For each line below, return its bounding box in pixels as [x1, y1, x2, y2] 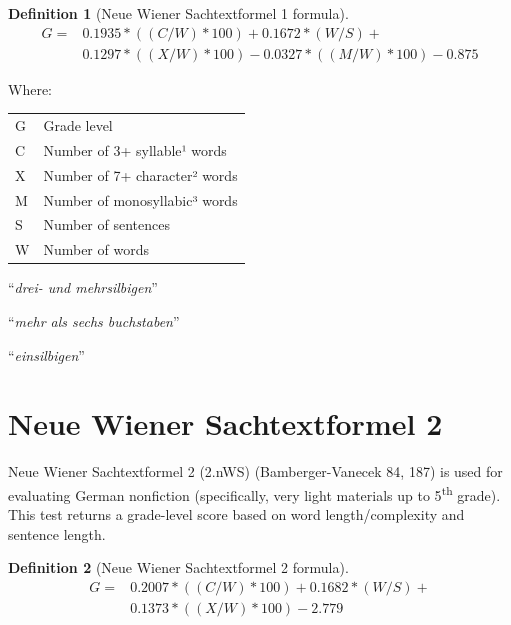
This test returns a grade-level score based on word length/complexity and [8, 504, 465, 525]
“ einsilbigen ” [8, 344, 85, 365]
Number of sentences [43, 214, 170, 235]
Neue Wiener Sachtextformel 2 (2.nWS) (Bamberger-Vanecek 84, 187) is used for [8, 461, 503, 482]
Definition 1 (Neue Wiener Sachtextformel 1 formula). [8, 3, 349, 23]
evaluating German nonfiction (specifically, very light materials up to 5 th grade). [8, 481, 501, 505]
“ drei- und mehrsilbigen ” [8, 277, 158, 298]
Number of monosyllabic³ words [43, 189, 238, 210]
